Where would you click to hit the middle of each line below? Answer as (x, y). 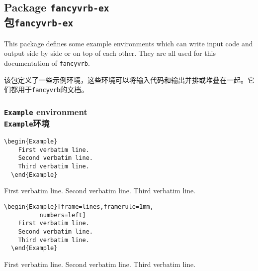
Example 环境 (27, 123)
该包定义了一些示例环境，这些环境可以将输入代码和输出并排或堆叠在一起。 (126, 79)
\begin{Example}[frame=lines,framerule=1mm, (79, 206)
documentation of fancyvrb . (47, 63)
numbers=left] (63, 215)
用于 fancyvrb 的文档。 (53, 89)
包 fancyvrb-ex (39, 22)
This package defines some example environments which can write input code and (129, 43)
